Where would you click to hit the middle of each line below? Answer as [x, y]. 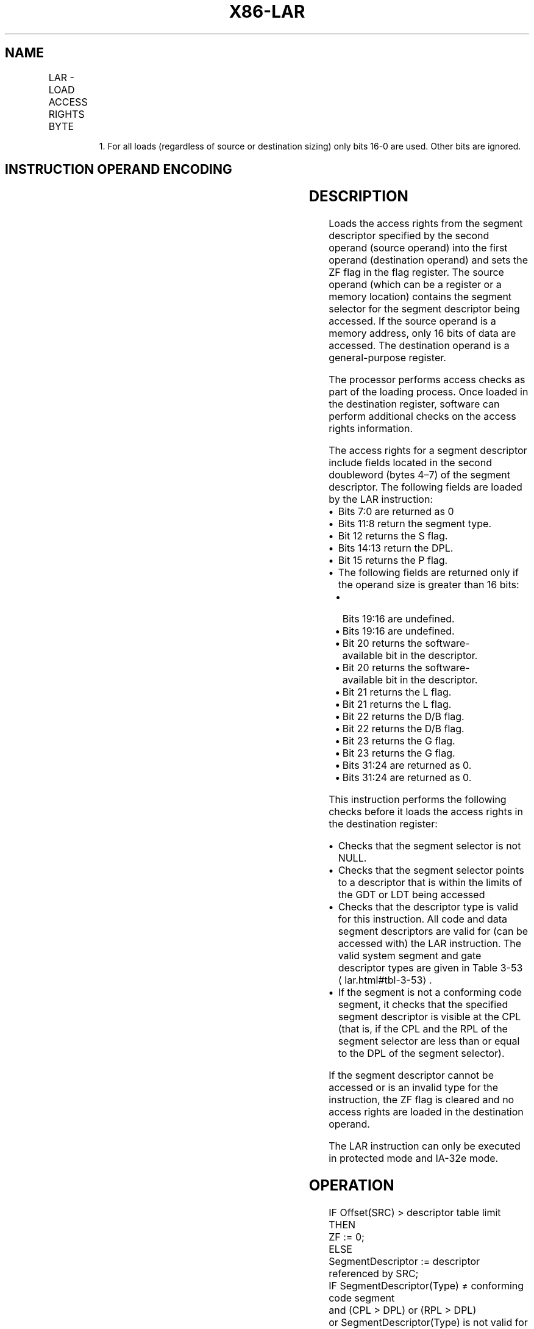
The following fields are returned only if [428, 573]
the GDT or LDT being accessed [411, 895]
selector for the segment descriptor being [424, 309]
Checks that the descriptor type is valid [428, 907]
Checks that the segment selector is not [429, 846]
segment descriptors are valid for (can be [433, 931]
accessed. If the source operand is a [412, 321]
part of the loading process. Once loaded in [429, 392]
